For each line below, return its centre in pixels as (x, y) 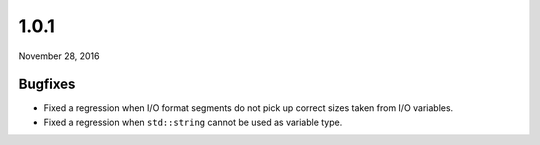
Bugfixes (47, 84)
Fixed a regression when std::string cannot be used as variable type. (193, 122)
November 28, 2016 (59, 56)
